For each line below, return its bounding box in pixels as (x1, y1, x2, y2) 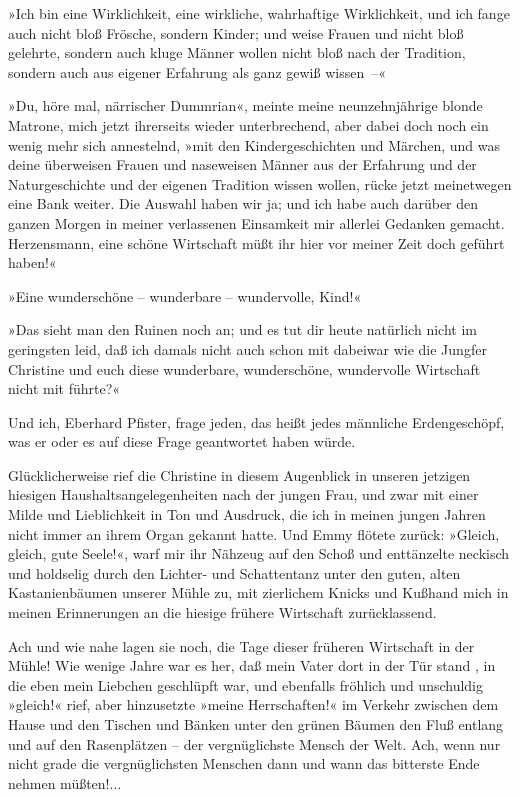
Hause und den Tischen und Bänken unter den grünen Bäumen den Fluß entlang (8, 714, 504, 734)
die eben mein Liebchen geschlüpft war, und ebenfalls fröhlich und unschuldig (8, 674, 484, 695)
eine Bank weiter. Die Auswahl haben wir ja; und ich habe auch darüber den (8, 193, 479, 214)
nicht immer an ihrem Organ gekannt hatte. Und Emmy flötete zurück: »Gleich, (8, 523, 500, 544)
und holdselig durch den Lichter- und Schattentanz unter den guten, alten (8, 562, 461, 583)
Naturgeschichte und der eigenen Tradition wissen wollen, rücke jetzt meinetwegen (8, 173, 512, 194)
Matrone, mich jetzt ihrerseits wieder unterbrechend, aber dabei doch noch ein (8, 114, 489, 135)
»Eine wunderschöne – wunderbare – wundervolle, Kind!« (8, 285, 362, 306)
